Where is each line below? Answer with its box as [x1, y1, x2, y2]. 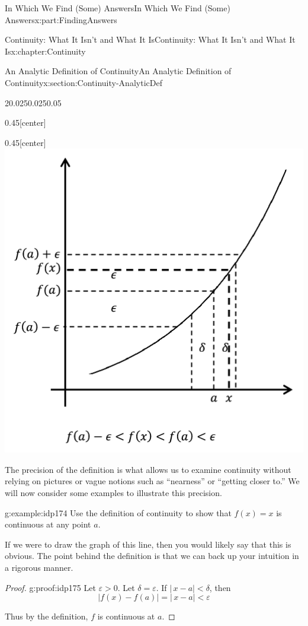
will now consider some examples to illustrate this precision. [5, 487, 222, 499]
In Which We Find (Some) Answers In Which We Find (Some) [5, 2, 230, 14]
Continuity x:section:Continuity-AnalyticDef [5, 76, 162, 88]
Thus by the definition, [5, 610, 88, 622]
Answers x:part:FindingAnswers [5, 13, 117, 26]
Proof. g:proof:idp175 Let [5, 581, 96, 593]
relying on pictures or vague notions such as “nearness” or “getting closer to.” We [5, 475, 300, 487]
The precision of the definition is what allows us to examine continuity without [5, 463, 291, 475]
